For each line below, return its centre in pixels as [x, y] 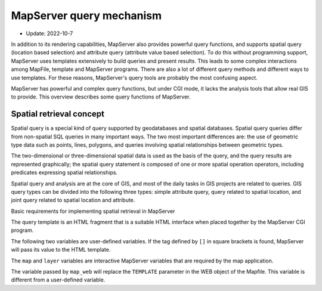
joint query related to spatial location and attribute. [73, 200]
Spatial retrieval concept [58, 114]
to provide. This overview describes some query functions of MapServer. [101, 97]
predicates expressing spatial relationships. [64, 172]
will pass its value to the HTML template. [61, 250]
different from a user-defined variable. [58, 280]
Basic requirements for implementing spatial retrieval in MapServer [93, 211]
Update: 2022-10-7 [49, 33]
